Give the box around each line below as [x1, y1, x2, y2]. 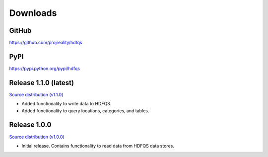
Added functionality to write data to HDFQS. [21, 101, 112, 107]
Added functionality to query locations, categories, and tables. [21, 107, 149, 114]
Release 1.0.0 [9, 121, 52, 129]
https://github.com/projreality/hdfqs [9, 40, 82, 46]
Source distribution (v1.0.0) [9, 134, 65, 140]
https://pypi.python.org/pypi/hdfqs [9, 65, 80, 72]
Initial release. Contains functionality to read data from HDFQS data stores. [21, 143, 175, 149]
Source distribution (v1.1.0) [9, 91, 64, 97]
